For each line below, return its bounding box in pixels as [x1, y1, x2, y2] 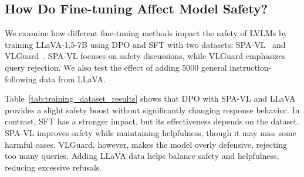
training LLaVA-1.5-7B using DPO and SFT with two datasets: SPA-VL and [5, 38, 286, 50]
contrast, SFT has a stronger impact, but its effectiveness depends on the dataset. [5, 115, 299, 127]
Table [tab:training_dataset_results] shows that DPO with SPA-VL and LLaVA [5, 92, 296, 105]
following [5, 72, 37, 85]
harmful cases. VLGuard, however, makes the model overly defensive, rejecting [5, 138, 288, 150]
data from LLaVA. [39, 72, 106, 85]
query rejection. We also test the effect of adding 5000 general [5, 61, 227, 73]
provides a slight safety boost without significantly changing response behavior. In [5, 103, 300, 116]
